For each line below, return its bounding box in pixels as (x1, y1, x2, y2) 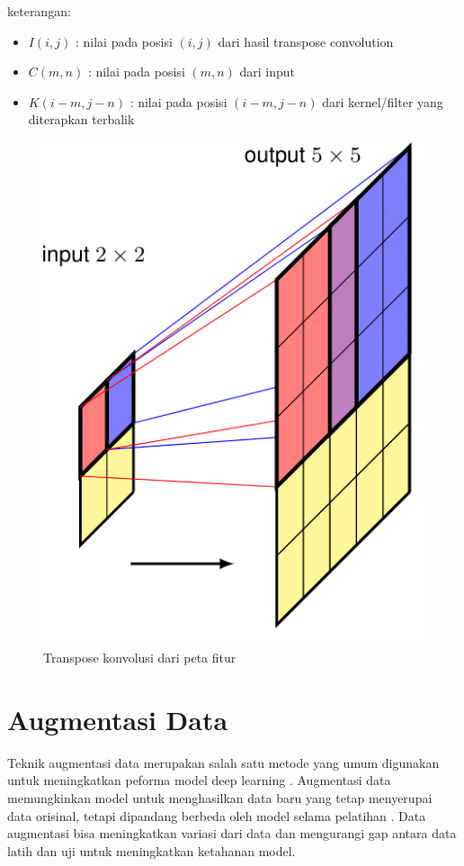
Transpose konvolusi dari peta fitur (43, 648, 236, 667)
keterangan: (7, 2, 71, 20)
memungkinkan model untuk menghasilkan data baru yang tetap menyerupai (7, 788, 433, 807)
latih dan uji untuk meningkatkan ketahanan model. (7, 841, 296, 860)
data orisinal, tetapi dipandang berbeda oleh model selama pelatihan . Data (7, 806, 426, 825)
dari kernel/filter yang (322, 92, 443, 111)
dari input (239, 62, 296, 81)
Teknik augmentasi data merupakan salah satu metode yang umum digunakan (7, 753, 440, 771)
